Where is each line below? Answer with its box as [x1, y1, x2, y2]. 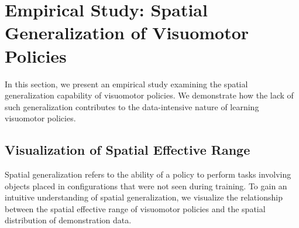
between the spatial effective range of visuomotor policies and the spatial [5, 202, 266, 215]
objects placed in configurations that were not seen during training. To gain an [5, 179, 287, 192]
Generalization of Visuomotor [5, 21, 249, 45]
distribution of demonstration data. [5, 214, 132, 226]
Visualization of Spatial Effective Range [5, 141, 250, 159]
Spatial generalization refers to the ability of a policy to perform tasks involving [5, 168, 291, 181]
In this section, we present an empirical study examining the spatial [5, 77, 248, 90]
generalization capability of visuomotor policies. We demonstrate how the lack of [5, 89, 294, 101]
